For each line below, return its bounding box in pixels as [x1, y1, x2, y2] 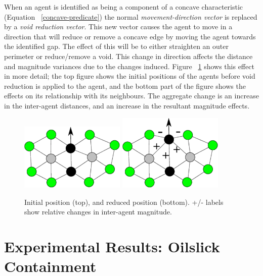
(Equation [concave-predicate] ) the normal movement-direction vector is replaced [4, 11, 257, 22]
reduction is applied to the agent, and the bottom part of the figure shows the [4, 80, 246, 91]
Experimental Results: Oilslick [4, 236, 220, 257]
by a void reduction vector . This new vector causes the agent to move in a [4, 21, 233, 32]
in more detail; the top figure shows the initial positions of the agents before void [4, 71, 255, 81]
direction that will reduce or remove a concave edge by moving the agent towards [4, 31, 256, 41]
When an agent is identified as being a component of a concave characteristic [4, 2, 243, 12]
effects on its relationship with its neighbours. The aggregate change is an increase [4, 90, 259, 101]
